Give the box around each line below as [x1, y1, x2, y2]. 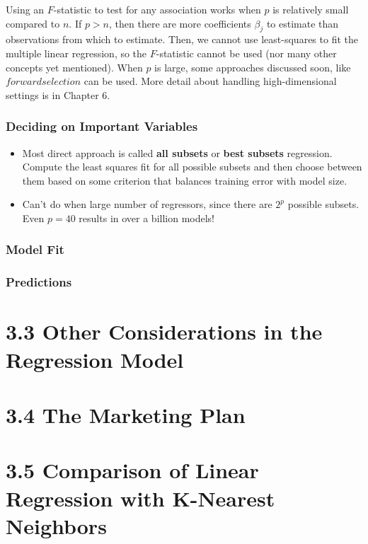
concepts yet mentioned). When [6, 59, 143, 74]
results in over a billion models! [79, 210, 215, 225]
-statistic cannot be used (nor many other [156, 45, 337, 60]
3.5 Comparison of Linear [6, 456, 259, 485]
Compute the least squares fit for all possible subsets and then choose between [22, 159, 362, 174]
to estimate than [266, 16, 339, 30]
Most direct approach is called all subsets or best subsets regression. [22, 145, 333, 160]
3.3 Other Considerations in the [6, 317, 323, 346]
